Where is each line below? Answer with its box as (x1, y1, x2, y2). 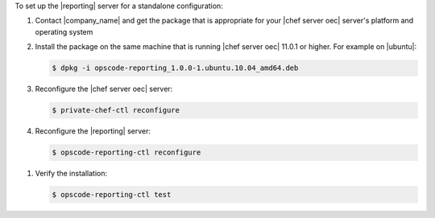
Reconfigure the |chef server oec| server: (35, 84, 173, 94)
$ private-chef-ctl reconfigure (52, 105, 180, 115)
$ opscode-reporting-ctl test (52, 190, 172, 199)
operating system (35, 27, 93, 36)
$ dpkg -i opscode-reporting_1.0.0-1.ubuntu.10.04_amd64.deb (52, 64, 299, 72)
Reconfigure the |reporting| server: (35, 126, 151, 136)
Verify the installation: (35, 169, 108, 179)
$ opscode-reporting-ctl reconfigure (52, 148, 201, 157)
